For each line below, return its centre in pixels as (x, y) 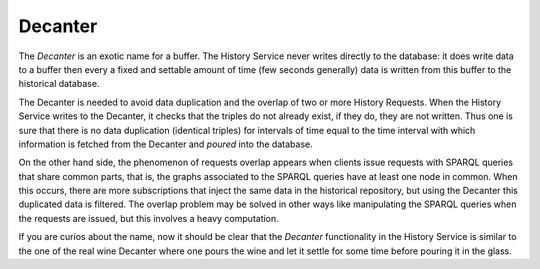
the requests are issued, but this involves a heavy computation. (148, 218)
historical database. (59, 84)
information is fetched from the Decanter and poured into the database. (166, 144)
